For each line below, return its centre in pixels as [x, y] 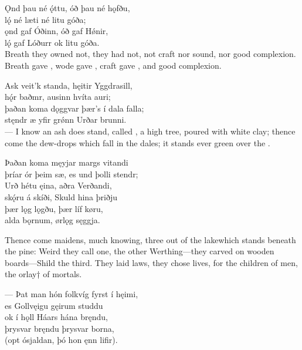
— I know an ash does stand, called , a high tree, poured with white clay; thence [150, 131]
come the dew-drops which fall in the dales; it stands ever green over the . [138, 142]
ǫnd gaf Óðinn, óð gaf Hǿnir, [57, 31]
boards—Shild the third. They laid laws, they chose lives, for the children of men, [151, 262]
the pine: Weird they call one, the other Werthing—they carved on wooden [140, 251]
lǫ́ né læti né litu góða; [45, 19]
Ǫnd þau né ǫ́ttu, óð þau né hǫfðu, [67, 8]
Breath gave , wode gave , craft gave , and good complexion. [113, 65]
